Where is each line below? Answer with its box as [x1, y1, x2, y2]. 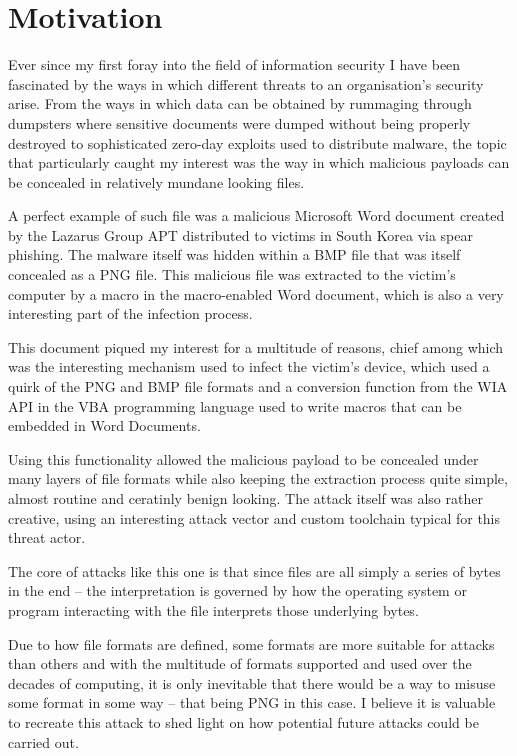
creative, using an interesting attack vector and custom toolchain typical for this [8, 507, 501, 528]
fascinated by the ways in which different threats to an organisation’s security [8, 73, 484, 94]
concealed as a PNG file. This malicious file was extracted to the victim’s [8, 264, 456, 285]
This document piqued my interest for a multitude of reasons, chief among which [8, 336, 504, 357]
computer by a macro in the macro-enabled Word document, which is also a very [8, 283, 504, 304]
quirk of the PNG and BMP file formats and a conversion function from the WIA [8, 376, 508, 397]
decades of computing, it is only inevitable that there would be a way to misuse [8, 672, 496, 693]
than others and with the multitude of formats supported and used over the [8, 653, 472, 674]
